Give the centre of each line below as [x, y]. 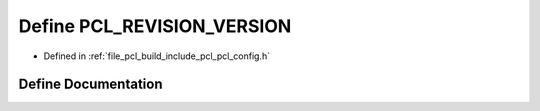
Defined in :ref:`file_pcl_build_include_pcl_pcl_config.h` [156, 56]
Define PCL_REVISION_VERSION [155, 26]
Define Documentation [90, 84]
